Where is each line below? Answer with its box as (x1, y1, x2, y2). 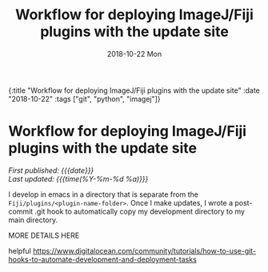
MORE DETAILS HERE (8, 230, 80, 240)
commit (8, 206, 34, 216)
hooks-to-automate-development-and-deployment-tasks (8, 254, 198, 264)
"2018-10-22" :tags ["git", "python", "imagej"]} (8, 94, 162, 103)
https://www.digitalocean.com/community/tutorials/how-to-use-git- (33, 246, 257, 255)
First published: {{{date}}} (8, 166, 94, 175)
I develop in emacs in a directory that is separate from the (8, 190, 198, 199)
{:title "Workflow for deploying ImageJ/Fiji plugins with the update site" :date (8, 86, 260, 95)
